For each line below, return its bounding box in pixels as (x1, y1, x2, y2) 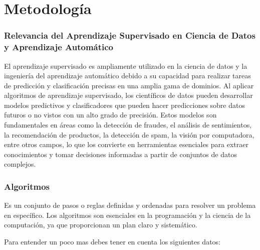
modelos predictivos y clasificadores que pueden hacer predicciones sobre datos (4, 99, 245, 110)
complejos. (4, 159, 36, 169)
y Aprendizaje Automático (4, 41, 114, 53)
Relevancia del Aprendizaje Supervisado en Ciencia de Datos (4, 29, 255, 42)
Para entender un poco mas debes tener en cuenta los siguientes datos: (4, 236, 221, 247)
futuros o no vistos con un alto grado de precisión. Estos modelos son (4, 109, 217, 120)
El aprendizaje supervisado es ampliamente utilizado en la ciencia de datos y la (4, 60, 247, 71)
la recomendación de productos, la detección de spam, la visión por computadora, (4, 129, 254, 140)
